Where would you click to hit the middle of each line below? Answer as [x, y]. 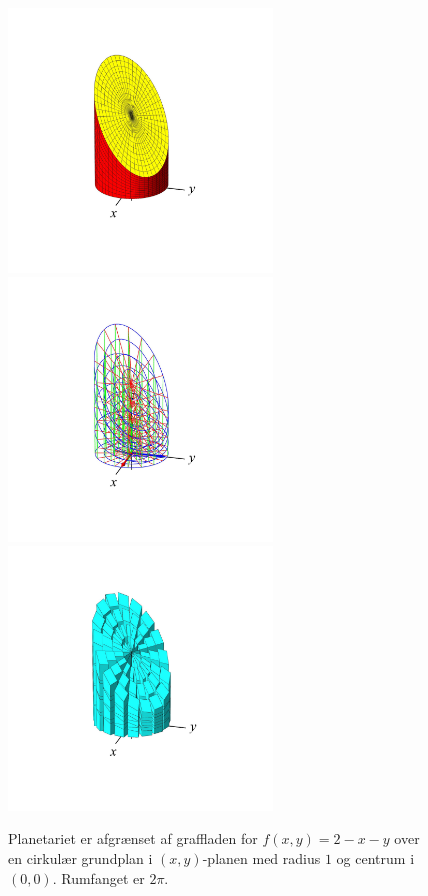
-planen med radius [261, 858]
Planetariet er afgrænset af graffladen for [133, 838]
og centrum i [375, 858]
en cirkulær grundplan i [80, 858]
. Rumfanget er [98, 877]
